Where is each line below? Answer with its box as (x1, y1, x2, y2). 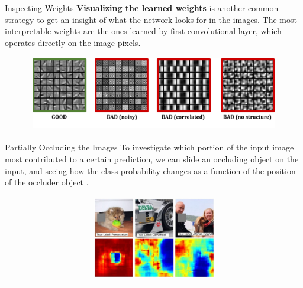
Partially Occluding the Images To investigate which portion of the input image (5, 141, 294, 153)
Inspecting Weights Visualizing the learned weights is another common (5, 2, 279, 14)
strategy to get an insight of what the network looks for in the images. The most (5, 13, 297, 25)
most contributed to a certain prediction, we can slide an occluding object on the (5, 152, 299, 165)
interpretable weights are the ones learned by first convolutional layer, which (5, 25, 282, 37)
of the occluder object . (5, 176, 89, 188)
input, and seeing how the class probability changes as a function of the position (5, 164, 296, 176)
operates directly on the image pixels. (5, 36, 141, 48)
